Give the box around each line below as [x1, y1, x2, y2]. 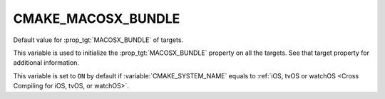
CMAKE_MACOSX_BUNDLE [13, 11, 180, 26]
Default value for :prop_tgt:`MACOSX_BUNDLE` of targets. [13, 36, 184, 44]
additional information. [13, 58, 80, 67]
